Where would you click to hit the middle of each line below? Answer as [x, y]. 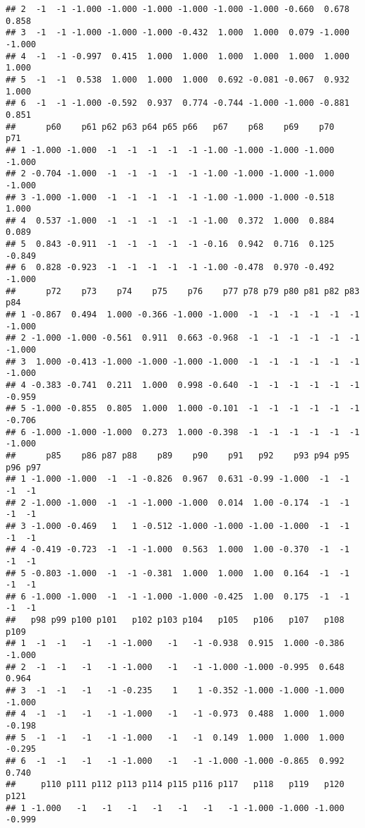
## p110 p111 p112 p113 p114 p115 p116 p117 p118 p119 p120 [175, 785]
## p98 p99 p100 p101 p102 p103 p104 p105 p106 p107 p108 [175, 620]
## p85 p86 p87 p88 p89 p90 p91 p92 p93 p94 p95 [178, 455]
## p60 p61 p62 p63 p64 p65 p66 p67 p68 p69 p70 [170, 127]
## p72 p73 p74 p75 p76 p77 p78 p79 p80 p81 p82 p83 [183, 291]
